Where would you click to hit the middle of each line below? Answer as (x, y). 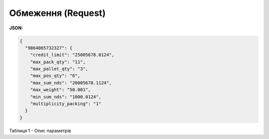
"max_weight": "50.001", (61, 90)
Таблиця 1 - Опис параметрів (40, 131)
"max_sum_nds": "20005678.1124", (71, 83)
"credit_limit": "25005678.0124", (72, 55)
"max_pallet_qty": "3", (59, 69)
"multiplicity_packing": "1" (66, 104)
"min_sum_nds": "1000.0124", (66, 97)
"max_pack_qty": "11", (58, 62)
